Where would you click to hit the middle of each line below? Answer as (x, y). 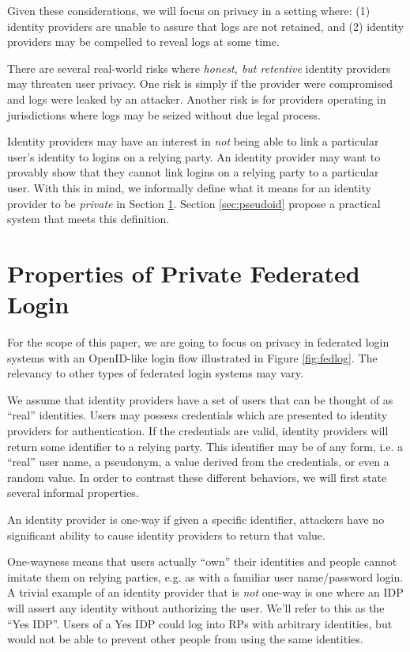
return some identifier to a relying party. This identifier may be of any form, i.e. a (205, 446)
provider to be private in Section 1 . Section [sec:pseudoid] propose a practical (194, 203)
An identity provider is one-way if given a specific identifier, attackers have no (196, 519)
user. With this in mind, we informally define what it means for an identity (189, 187)
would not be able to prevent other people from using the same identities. (185, 639)
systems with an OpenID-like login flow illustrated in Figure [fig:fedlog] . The (192, 357)
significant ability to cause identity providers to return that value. (166, 534)
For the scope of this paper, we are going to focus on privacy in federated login (198, 342)
